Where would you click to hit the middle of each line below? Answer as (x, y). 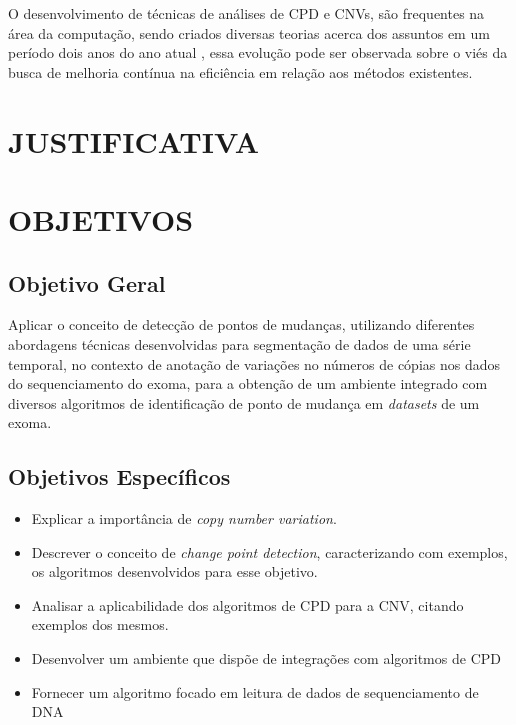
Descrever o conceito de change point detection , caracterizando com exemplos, (269, 551)
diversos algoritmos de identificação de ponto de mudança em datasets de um (244, 402)
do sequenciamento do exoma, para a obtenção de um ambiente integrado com (248, 383)
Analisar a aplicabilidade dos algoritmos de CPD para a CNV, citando (247, 604)
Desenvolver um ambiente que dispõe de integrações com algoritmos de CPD (266, 658)
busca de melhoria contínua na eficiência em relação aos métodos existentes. (240, 71)
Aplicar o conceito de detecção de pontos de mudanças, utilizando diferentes (241, 324)
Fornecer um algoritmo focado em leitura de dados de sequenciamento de (255, 691)
